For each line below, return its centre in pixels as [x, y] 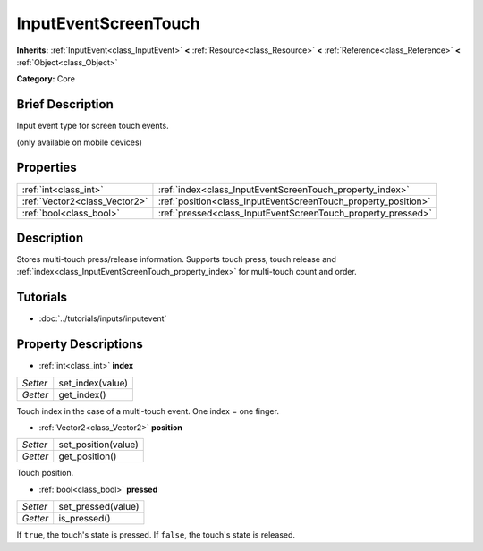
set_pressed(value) [99, 507]
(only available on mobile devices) [79, 142]
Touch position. [45, 473]
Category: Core [46, 79]
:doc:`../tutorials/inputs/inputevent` [103, 318]
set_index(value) [93, 383]
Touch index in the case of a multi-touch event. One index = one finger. [148, 411]
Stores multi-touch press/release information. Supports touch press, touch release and [177, 259]
